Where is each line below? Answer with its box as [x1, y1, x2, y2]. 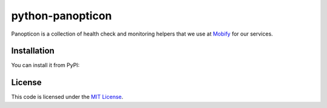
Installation [11, 46, 54, 56]
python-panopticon [11, 9, 112, 22]
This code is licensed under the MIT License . [11, 94, 124, 101]
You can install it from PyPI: [11, 62, 80, 69]
